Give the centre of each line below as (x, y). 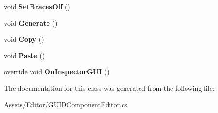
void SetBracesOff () (37, 6)
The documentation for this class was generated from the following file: (109, 88)
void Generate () (31, 23)
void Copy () (24, 39)
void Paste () (24, 55)
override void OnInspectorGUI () (57, 72)
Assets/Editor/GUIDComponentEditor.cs (66, 104)
